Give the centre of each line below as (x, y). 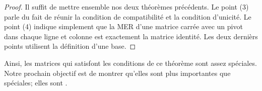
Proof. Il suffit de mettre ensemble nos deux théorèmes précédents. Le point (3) (126, 7)
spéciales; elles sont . (36, 83)
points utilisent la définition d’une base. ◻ (70, 46)
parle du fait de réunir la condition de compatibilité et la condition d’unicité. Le (128, 16)
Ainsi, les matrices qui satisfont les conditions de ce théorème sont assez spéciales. (130, 63)
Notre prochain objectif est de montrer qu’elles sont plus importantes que (117, 73)
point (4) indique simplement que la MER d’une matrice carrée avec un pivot (123, 26)
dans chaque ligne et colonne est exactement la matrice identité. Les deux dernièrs (131, 36)
